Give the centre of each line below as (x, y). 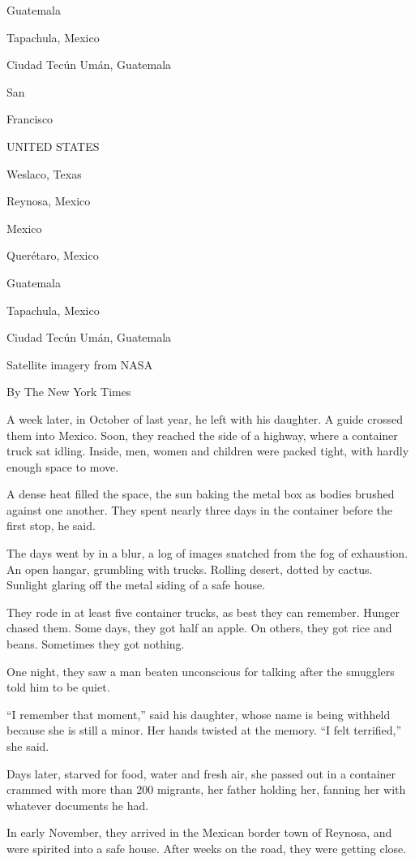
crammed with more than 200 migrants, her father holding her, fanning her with (206, 789)
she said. (28, 746)
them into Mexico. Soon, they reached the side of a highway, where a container (202, 435)
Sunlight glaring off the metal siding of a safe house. (136, 585)
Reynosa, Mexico (49, 201)
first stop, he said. (51, 526)
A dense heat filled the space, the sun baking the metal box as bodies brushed (201, 494)
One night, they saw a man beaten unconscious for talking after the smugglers (201, 671)
